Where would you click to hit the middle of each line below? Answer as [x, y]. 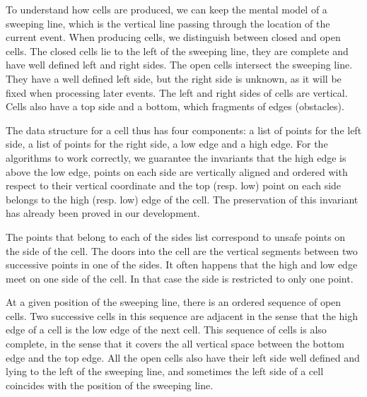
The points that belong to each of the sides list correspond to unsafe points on [176, 236]
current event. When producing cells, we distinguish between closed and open [173, 37]
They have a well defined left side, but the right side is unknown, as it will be [174, 78]
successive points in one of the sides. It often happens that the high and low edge [182, 265]
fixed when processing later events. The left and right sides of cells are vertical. [177, 92]
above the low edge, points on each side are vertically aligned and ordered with [177, 171]
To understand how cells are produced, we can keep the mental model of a [167, 9]
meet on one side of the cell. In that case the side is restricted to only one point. [180, 278]
